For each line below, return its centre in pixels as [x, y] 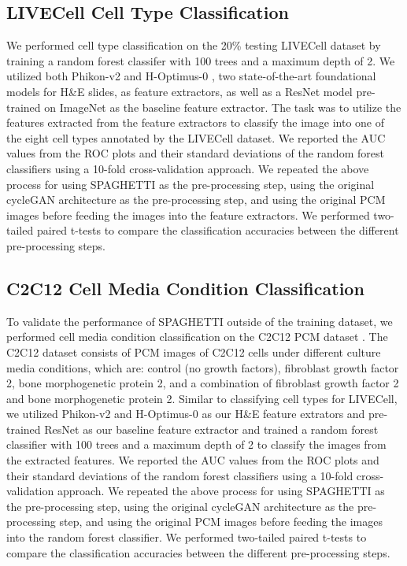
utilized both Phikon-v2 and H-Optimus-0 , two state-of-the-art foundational [191, 76]
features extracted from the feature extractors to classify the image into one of [196, 122]
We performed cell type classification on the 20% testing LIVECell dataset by [194, 45]
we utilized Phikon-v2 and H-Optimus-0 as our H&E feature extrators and [186, 414]
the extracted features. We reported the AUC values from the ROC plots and [193, 460]
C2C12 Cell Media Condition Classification [185, 288]
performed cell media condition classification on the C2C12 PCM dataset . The [197, 337]
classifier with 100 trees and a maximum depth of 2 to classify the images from [196, 444]
